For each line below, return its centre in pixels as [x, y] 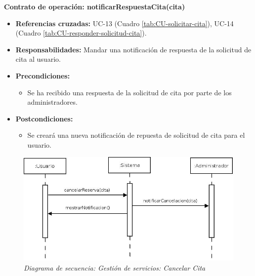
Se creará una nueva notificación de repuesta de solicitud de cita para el [136, 135]
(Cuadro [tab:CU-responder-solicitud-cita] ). [81, 33]
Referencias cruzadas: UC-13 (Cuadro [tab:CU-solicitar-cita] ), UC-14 [125, 23]
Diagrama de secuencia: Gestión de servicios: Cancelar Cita [115, 267]
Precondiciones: [43, 75]
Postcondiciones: [44, 118]
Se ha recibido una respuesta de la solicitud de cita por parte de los [129, 92]
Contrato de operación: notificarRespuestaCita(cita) [95, 6]
